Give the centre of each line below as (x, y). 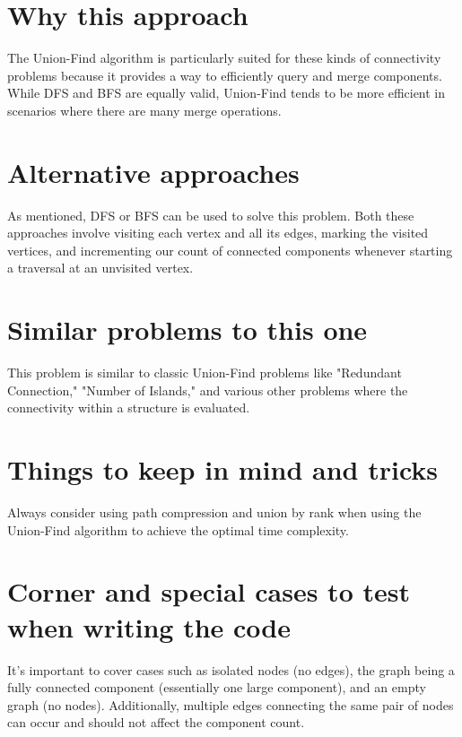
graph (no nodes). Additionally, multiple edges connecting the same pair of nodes (231, 704)
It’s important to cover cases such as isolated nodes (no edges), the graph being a (231, 669)
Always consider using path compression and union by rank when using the (214, 512)
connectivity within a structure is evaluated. (129, 408)
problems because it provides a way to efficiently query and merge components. (225, 75)
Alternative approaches (153, 172)
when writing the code (149, 626)
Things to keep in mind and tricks (223, 469)
